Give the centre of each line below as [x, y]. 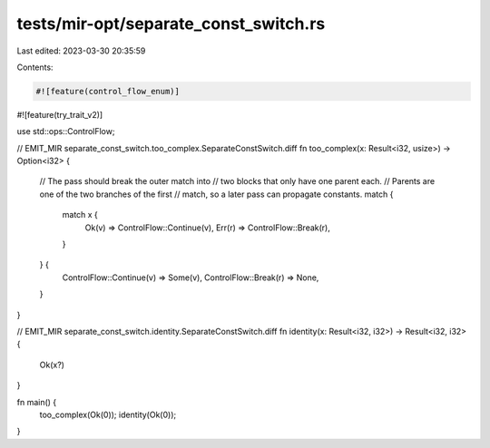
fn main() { [37, 402]
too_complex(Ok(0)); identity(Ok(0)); [108, 414]
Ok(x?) [52, 365]
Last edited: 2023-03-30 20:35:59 [81, 51]
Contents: [35, 67]
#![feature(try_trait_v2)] [60, 114]
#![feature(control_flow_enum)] [108, 91]
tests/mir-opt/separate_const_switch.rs [171, 24]
